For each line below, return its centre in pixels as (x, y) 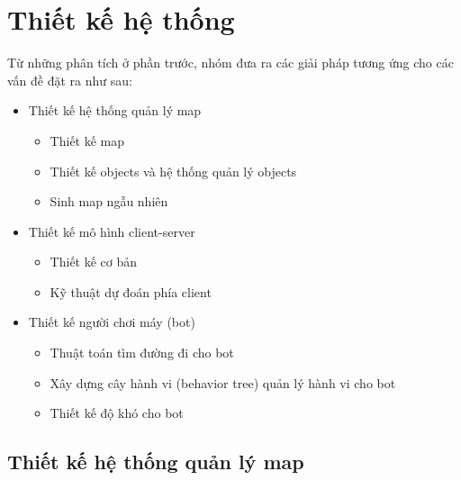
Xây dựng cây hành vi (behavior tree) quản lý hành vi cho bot (223, 382)
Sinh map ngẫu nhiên (109, 201)
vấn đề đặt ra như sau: (70, 80)
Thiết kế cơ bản (94, 262)
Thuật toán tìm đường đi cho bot (142, 353)
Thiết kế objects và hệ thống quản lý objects (173, 171)
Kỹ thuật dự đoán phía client (131, 291)
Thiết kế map (87, 140)
